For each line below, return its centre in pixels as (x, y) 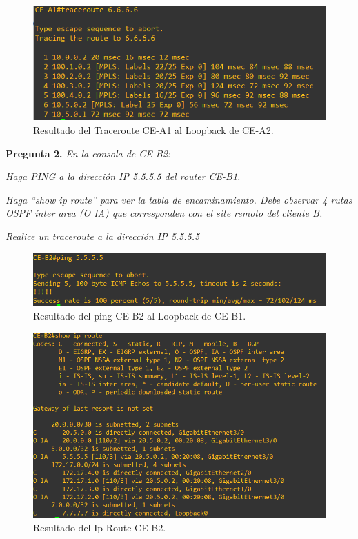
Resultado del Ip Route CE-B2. (100, 528)
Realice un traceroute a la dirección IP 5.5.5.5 (103, 236)
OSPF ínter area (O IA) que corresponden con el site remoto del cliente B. (164, 213)
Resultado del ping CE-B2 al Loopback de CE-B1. (140, 316)
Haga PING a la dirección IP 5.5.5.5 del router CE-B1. (123, 176)
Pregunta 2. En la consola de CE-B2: (88, 153)
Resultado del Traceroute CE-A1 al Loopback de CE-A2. (153, 130)
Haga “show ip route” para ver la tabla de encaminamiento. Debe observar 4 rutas (179, 199)
